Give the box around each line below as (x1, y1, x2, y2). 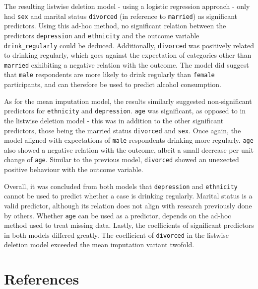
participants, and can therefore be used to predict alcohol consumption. (4, 79, 221, 90)
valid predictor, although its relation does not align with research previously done (4, 200, 252, 210)
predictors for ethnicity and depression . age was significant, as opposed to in (4, 105, 246, 116)
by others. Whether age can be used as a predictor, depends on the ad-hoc (4, 210, 231, 220)
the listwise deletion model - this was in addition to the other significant (4, 115, 224, 125)
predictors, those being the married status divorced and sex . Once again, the (4, 125, 241, 135)
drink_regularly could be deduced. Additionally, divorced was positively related (4, 40, 255, 50)
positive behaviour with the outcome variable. (4, 164, 143, 175)
